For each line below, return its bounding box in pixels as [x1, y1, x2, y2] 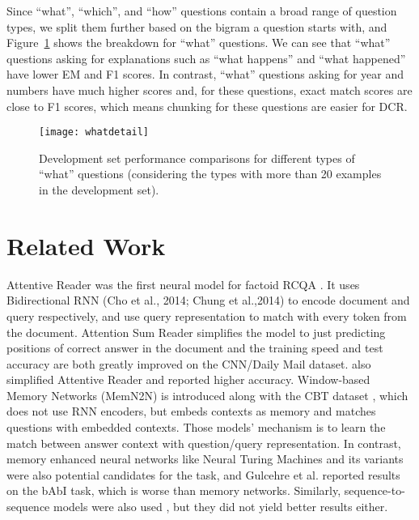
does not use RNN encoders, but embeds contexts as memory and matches [6, 403, 376, 420]
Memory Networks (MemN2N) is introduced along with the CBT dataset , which [6, 386, 408, 403]
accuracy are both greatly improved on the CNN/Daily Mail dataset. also [6, 355, 371, 372]
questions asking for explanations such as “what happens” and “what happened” [6, 49, 406, 66]
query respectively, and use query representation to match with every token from [6, 307, 407, 324]
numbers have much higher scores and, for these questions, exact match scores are [6, 81, 413, 98]
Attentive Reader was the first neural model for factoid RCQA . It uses [6, 275, 360, 292]
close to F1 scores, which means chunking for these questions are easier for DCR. [6, 97, 408, 114]
